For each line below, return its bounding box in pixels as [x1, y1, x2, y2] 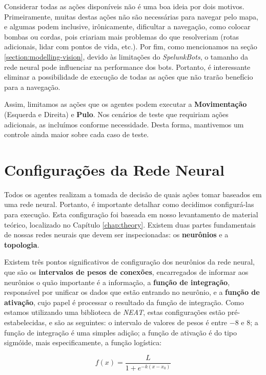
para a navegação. [4, 81, 60, 92]
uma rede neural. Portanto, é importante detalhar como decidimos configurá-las [4, 199, 254, 210]
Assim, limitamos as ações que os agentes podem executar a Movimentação [4, 99, 247, 109]
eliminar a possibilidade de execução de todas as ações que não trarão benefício [4, 71, 253, 82]
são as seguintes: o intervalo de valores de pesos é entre [54, 316, 228, 327]
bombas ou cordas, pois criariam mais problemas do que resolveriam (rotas [4, 31, 239, 42]
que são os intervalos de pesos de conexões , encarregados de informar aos [4, 267, 249, 277]
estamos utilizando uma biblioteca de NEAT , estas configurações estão [4, 307, 226, 317]
